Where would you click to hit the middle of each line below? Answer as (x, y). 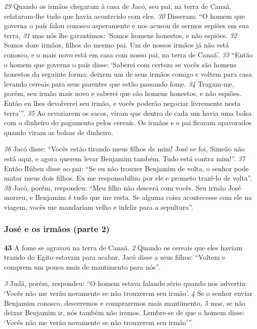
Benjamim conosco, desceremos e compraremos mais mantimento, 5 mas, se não (125, 303)
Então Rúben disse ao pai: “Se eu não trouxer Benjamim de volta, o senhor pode (127, 168)
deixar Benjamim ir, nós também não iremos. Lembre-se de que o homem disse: (124, 312)
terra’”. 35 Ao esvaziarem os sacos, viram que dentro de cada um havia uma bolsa (128, 113)
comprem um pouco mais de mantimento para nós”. (82, 266)
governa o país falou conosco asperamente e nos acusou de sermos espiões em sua (127, 25)
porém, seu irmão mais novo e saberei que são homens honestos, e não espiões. (123, 93)
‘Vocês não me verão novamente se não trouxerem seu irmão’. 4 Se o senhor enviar (128, 293)
